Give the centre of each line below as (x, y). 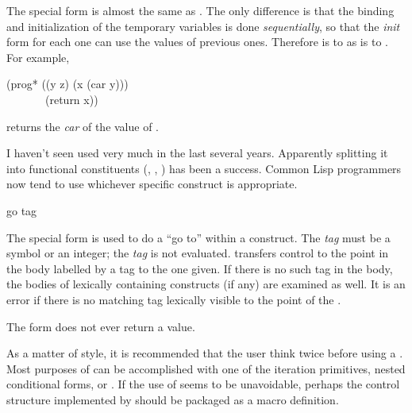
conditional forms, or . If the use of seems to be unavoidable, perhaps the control (203, 384)
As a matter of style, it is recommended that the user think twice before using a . (205, 353)
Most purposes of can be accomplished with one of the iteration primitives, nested (206, 368)
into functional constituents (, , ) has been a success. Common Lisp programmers (204, 168)
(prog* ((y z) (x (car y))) (67, 84)
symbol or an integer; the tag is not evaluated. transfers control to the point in (198, 253)
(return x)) (71, 99)
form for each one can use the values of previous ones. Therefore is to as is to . (197, 42)
